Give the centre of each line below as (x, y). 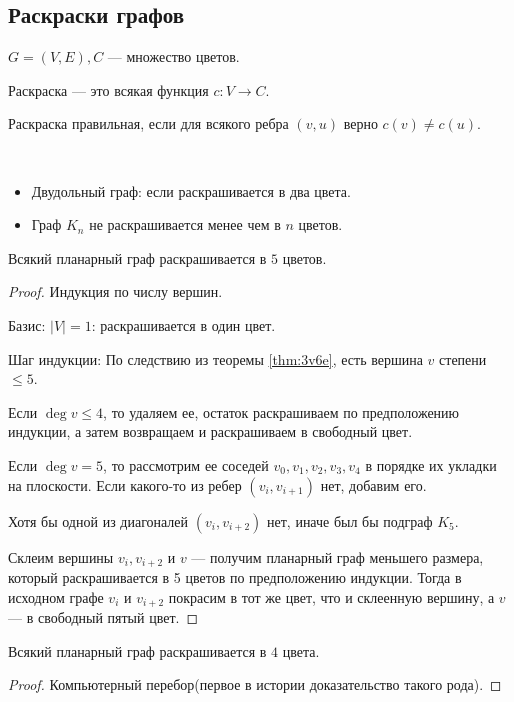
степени (463, 358)
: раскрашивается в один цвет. (183, 324)
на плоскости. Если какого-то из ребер (125, 484)
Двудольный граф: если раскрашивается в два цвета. (191, 190)
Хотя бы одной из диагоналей (98, 520)
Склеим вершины (61, 556)
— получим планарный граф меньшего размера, (337, 556)
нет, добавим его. (373, 484)
